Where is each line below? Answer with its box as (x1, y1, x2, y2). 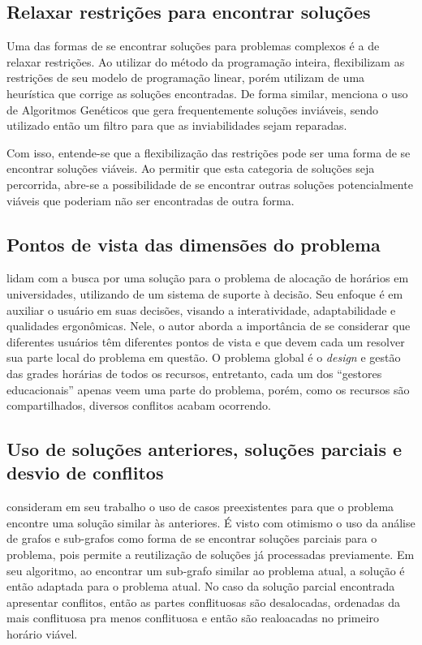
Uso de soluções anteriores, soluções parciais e (6, 436, 403, 462)
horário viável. (6, 626, 78, 643)
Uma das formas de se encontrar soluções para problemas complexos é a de (6, 37, 380, 54)
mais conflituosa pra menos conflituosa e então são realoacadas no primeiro (6, 609, 380, 626)
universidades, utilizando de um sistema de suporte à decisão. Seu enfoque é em (6, 285, 403, 302)
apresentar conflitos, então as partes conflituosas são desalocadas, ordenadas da (6, 593, 401, 610)
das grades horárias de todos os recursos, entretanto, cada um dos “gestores (6, 364, 382, 381)
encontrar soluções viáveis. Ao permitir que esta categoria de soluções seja (6, 160, 375, 177)
